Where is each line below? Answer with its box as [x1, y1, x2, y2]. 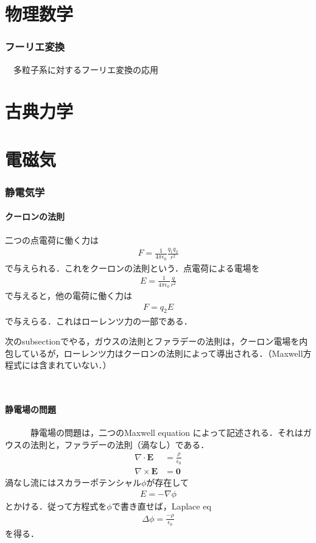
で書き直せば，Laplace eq [111, 499, 211, 512]
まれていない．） [47, 359, 111, 371]
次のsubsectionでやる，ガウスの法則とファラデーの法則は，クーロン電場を [5, 335, 300, 348]
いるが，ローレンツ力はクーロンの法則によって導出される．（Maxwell [30, 346, 303, 359]
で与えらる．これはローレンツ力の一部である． [5, 314, 192, 327]
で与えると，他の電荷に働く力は [5, 289, 133, 302]
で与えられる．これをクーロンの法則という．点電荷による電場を [5, 261, 260, 274]
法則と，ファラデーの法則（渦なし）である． [30, 438, 209, 450]
